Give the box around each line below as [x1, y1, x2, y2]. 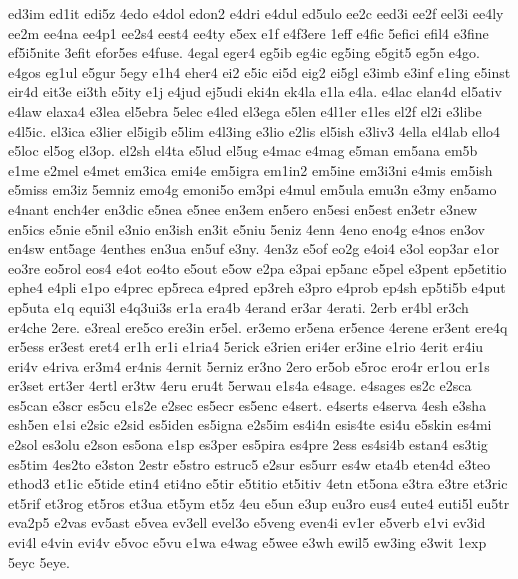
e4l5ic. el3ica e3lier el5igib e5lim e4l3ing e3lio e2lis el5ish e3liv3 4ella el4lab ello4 [8, 120, 501, 141]
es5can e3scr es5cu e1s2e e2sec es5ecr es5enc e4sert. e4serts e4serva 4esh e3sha [8, 394, 487, 415]
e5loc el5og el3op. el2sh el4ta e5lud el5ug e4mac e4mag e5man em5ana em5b [8, 140, 478, 161]
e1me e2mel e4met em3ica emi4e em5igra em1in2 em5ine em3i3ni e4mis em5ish [8, 159, 493, 180]
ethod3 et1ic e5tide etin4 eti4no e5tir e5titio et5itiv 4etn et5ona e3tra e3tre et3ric [8, 473, 508, 494]
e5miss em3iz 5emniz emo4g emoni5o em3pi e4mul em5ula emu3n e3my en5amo [8, 179, 497, 200]
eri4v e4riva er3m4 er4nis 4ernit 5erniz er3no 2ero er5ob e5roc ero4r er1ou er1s [8, 355, 490, 376]
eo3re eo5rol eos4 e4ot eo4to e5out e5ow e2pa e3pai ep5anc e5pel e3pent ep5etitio [8, 257, 507, 278]
